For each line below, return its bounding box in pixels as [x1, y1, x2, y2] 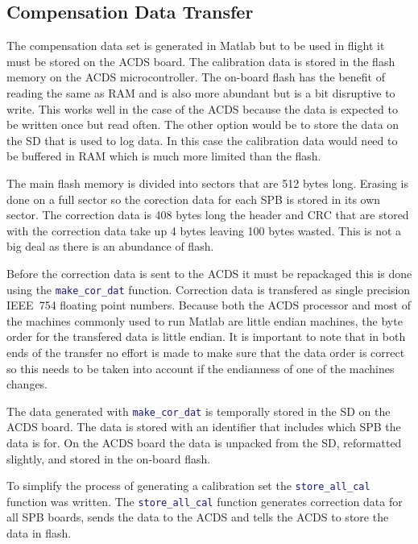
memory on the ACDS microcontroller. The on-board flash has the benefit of [6, 69, 385, 85]
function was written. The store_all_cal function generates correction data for [6, 492, 403, 509]
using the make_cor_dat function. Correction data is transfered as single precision [6, 280, 411, 297]
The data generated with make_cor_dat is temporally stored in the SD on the [6, 402, 391, 419]
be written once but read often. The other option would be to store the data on [6, 116, 399, 133]
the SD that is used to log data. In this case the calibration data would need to [6, 131, 398, 148]
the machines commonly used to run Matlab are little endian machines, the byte [6, 312, 403, 329]
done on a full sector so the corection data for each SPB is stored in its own [6, 190, 381, 207]
